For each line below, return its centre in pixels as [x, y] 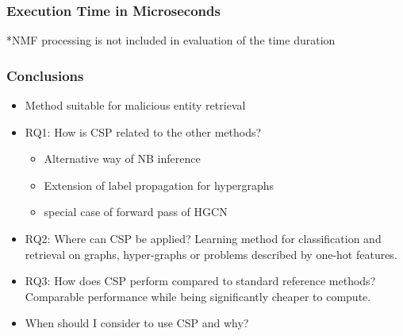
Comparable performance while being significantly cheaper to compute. [198, 296]
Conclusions [45, 75]
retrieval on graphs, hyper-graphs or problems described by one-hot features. [211, 254]
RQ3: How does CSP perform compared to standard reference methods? [200, 281]
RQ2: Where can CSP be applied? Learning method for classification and [203, 238]
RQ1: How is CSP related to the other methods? [143, 131]
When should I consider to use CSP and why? [137, 323]
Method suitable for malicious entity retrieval [135, 105]
